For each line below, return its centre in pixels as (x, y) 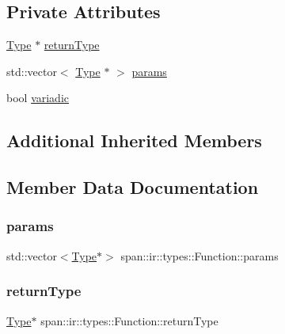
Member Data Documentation (133, 187)
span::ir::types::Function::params (199, 255)
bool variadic (38, 98)
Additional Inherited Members (134, 140)
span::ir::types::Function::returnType (129, 320)
